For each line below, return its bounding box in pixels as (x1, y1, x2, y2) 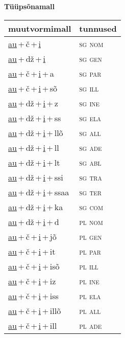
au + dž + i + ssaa (8, 186, 69, 198)
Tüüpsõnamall (4, 1, 55, 11)
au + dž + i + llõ (8, 126, 63, 139)
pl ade (79, 319, 102, 331)
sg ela (79, 111, 102, 124)
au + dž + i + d (8, 215, 59, 228)
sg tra (79, 171, 102, 183)
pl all (79, 304, 101, 317)
